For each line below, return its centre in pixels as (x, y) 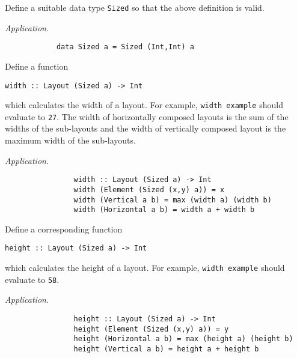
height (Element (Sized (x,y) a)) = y (151, 329)
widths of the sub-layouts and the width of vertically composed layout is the (145, 128)
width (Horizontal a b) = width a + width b (164, 210)
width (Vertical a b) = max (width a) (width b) (173, 200)
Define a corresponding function (64, 229)
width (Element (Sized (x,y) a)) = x (149, 190)
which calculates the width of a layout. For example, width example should (144, 105)
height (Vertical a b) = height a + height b (166, 349)
